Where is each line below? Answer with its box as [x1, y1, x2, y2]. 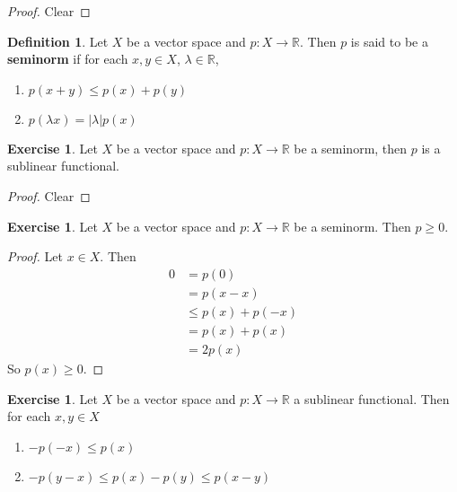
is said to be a [350, 31, 428, 50]
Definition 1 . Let [7, 31, 109, 50]
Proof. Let [7, 247, 63, 266]
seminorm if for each [7, 49, 128, 68]
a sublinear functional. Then [294, 389, 450, 408]
